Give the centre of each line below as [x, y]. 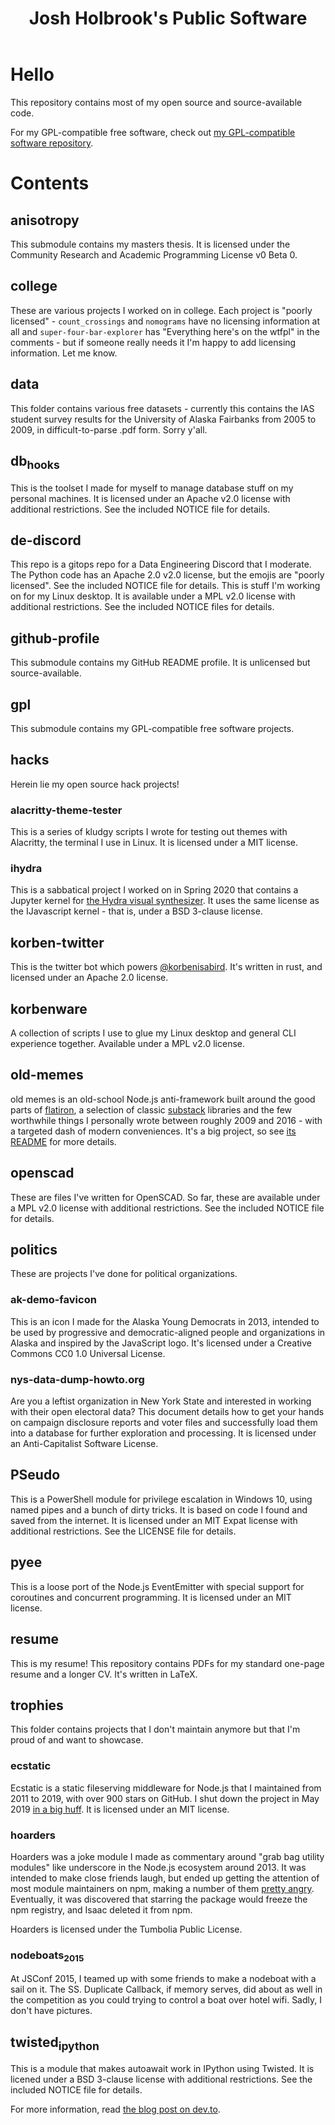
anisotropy [45, 220]
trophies [37, 1705]
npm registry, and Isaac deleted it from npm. [101, 1909]
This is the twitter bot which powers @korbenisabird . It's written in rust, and [166, 967]
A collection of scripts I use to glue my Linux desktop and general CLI [153, 1033]
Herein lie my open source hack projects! [95, 784]
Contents [50, 183]
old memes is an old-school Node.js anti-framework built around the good [163, 1099]
